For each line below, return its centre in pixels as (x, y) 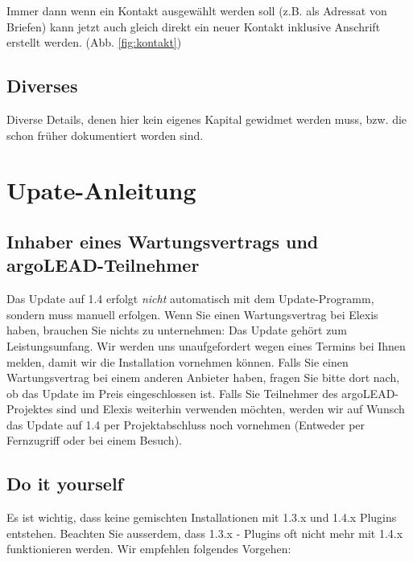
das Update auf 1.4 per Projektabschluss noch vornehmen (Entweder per (186, 424)
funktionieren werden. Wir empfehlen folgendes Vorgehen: (149, 549)
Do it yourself (65, 484)
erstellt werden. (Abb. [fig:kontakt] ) (94, 42)
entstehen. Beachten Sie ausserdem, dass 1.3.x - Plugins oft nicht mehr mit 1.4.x (205, 533)
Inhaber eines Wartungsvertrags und (163, 241)
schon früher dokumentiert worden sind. (105, 135)
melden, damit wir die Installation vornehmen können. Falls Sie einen (178, 361)
